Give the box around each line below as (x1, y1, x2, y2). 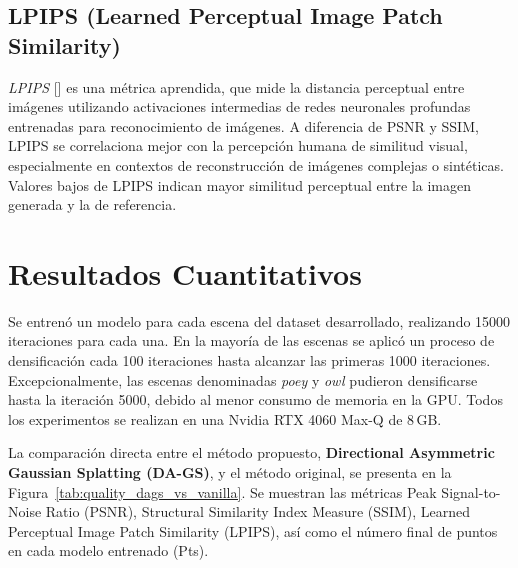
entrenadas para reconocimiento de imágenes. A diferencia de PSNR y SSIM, (8, 115, 479, 136)
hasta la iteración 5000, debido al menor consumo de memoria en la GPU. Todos (8, 389, 503, 410)
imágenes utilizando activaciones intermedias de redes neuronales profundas (8, 96, 471, 117)
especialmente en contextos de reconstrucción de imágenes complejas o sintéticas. (8, 154, 504, 175)
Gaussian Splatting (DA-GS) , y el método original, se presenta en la (8, 462, 452, 483)
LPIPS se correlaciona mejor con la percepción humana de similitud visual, (8, 135, 468, 156)
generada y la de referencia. (8, 194, 177, 215)
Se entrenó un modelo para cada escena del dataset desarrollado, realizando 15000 (8, 310, 511, 331)
